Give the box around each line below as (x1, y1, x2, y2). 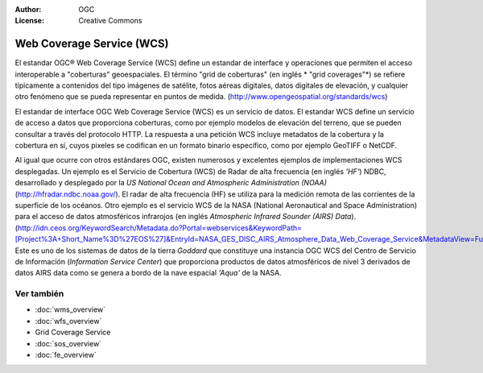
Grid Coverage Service (35, 327, 111, 338)
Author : (14, 5, 42, 14)
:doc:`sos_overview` (35, 338, 102, 348)
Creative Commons (78, 16, 142, 26)
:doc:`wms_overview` (35, 305, 106, 314)
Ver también (14, 288, 64, 300)
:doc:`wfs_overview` (35, 316, 102, 325)
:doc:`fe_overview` (35, 350, 97, 360)
